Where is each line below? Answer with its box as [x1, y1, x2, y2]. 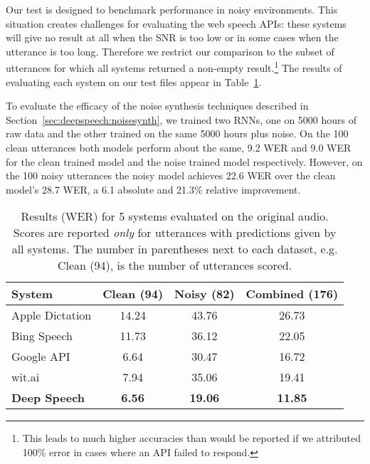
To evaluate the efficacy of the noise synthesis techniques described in [6, 98, 309, 113]
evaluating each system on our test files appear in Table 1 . [6, 74, 262, 89]
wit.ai [11, 369, 40, 386]
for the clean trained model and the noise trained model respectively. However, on [6, 154, 363, 169]
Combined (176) [245, 285, 339, 302]
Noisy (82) [174, 285, 235, 302]
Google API [11, 348, 70, 365]
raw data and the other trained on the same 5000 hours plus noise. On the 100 [6, 126, 349, 141]
